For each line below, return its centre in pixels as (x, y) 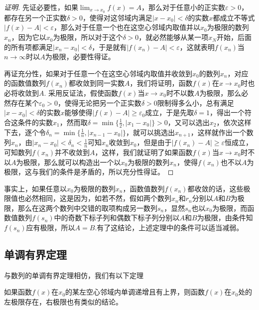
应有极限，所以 (51, 228)
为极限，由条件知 (225, 218)
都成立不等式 (234, 17)
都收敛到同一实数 (97, 83)
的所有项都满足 (28, 47)
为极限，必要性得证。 (80, 57)
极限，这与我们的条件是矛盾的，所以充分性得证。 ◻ (89, 172)
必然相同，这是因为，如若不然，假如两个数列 (98, 198)
